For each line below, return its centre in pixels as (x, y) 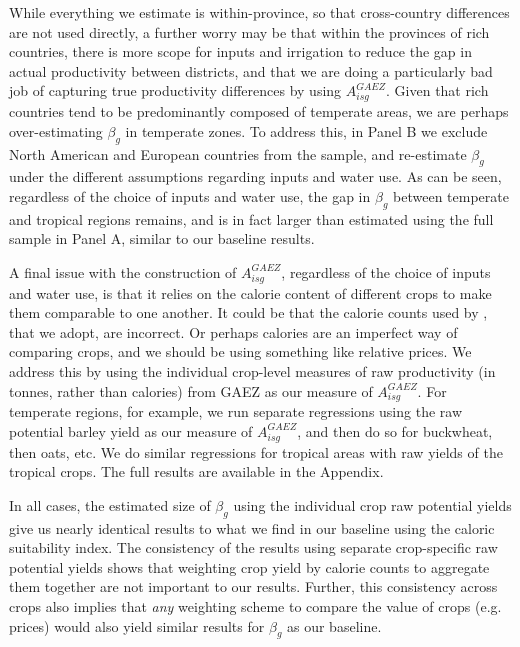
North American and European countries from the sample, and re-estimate (238, 153)
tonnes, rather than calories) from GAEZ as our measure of (191, 390)
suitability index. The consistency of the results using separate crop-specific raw (253, 547)
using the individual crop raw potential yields (372, 504)
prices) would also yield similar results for (137, 625)
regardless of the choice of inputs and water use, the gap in (190, 195)
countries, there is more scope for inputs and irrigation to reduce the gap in (240, 51)
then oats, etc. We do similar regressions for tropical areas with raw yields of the (256, 451)
